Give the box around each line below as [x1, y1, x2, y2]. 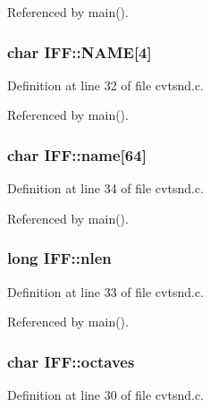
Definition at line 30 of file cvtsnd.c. [7, 386, 205, 404]
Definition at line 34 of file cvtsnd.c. [7, 179, 205, 198]
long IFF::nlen [7, 247, 112, 269]
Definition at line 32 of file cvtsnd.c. [7, 75, 205, 94]
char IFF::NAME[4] [7, 40, 152, 63]
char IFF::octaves [7, 350, 135, 372]
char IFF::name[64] [7, 143, 147, 165]
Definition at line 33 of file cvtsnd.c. [7, 282, 205, 301]
